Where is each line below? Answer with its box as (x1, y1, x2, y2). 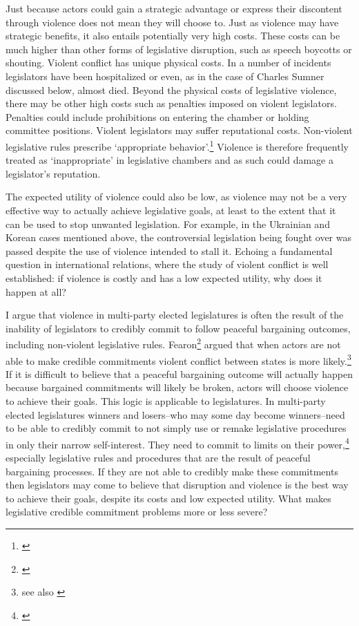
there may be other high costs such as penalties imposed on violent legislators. (6, 96, 337, 111)
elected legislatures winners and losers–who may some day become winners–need (6, 407, 345, 421)
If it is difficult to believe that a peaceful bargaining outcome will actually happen (6, 366, 353, 381)
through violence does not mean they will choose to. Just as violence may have (6, 15, 339, 29)
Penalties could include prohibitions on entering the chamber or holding (6, 109, 309, 124)
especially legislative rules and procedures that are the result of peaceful (6, 450, 311, 465)
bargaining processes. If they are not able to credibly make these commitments (6, 464, 338, 478)
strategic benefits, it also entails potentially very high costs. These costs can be (6, 28, 340, 43)
